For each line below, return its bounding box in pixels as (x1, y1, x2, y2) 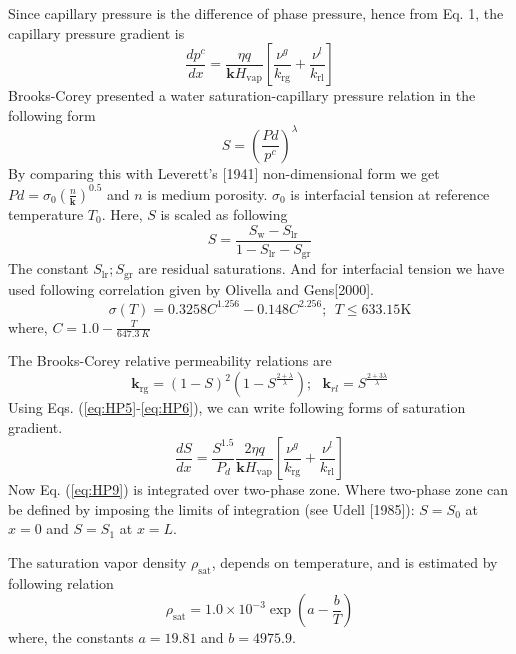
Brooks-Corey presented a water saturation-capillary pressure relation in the (8, 85, 476, 106)
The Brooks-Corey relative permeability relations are (8, 350, 332, 371)
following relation (8, 572, 114, 593)
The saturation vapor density (8, 552, 187, 573)
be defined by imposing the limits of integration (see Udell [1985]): (8, 498, 415, 519)
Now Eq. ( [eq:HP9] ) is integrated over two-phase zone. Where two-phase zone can (8, 479, 509, 500)
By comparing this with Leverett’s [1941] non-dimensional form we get (8, 162, 440, 183)
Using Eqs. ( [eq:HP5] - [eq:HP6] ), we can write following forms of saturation (8, 397, 466, 418)
